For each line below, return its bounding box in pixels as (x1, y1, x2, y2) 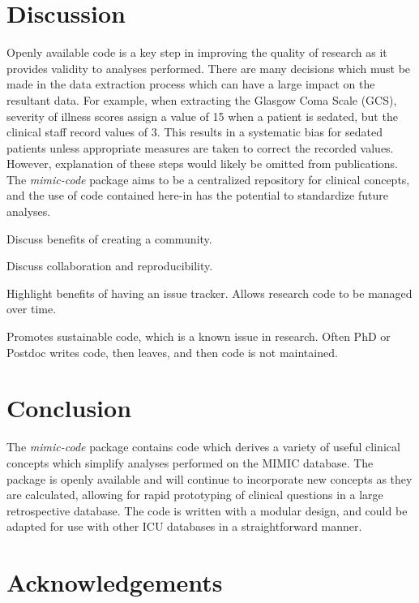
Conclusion (6, 391, 132, 424)
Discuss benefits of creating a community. (6, 230, 212, 247)
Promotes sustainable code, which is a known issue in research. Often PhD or (6, 328, 391, 345)
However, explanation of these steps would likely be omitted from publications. (6, 155, 398, 172)
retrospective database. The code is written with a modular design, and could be (6, 502, 408, 519)
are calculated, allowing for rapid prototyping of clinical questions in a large (6, 486, 383, 503)
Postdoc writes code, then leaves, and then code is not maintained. (6, 343, 338, 360)
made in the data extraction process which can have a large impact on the (6, 75, 375, 93)
